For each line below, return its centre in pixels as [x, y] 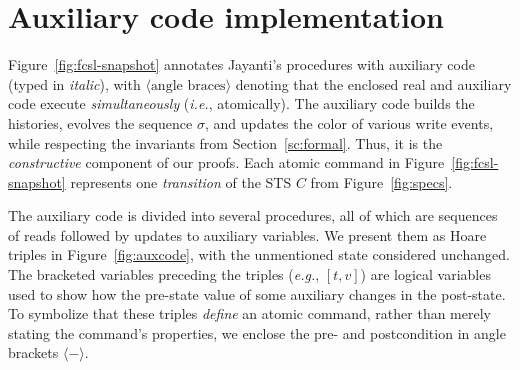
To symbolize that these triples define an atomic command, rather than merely [249, 313]
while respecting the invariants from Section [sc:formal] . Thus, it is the [225, 142]
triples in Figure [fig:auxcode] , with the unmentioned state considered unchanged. [259, 254]
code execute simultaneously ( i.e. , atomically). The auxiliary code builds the [241, 103]
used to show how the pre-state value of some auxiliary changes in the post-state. [257, 293]
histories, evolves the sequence [100, 122]
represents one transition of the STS [181, 181]
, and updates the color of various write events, [349, 122]
